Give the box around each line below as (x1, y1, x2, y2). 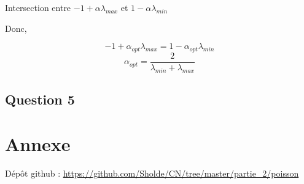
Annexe (5, 131, 71, 156)
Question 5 (5, 89, 75, 108)
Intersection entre (5, 1, 71, 13)
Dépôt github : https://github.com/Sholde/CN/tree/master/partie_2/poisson (5, 167, 299, 180)
